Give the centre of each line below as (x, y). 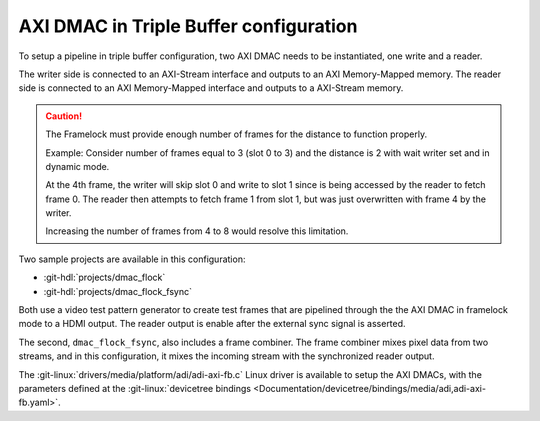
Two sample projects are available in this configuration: (132, 259)
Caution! (64, 116)
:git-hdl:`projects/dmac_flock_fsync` (118, 291)
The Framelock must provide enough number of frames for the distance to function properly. (236, 134)
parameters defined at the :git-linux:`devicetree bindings (135, 388)
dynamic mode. (77, 166)
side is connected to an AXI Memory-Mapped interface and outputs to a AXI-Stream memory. (211, 88)
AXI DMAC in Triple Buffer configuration (188, 26)
